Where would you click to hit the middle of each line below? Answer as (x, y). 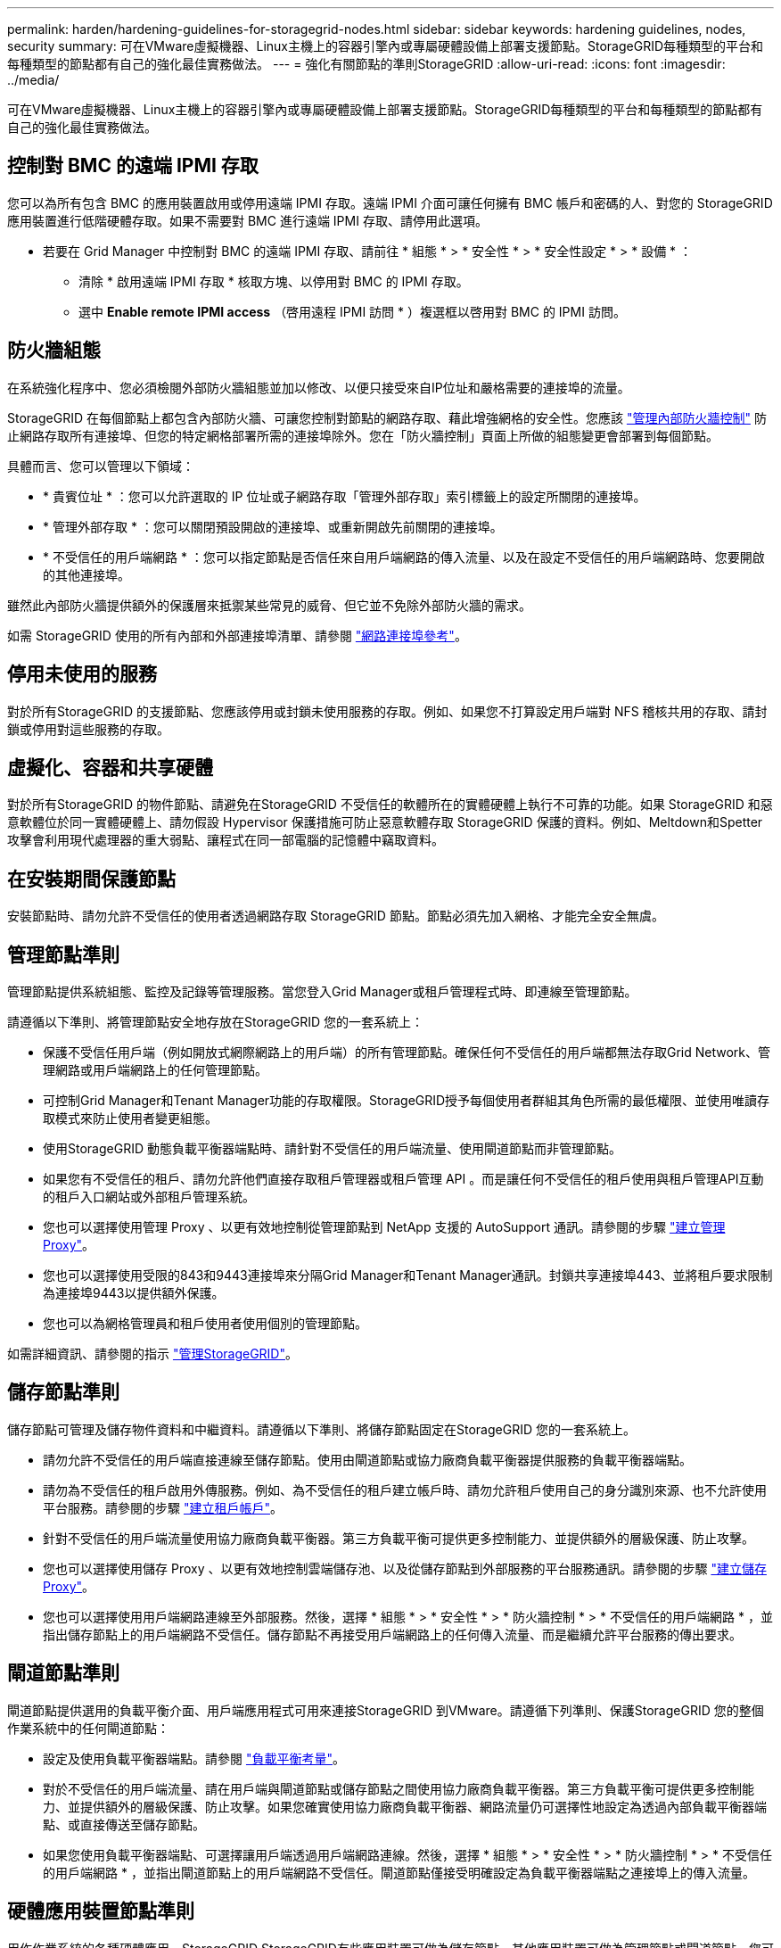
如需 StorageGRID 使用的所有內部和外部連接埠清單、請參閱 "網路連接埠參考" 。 (237, 635)
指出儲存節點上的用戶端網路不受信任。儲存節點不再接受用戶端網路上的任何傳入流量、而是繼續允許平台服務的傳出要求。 (392, 1634)
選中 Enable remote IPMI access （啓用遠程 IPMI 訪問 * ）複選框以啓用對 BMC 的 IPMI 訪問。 (352, 311)
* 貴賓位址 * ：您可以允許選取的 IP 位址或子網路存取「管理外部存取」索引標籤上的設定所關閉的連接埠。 (345, 496)
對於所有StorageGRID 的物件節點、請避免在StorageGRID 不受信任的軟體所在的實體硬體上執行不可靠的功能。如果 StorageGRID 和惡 (390, 805)
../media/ (33, 80)
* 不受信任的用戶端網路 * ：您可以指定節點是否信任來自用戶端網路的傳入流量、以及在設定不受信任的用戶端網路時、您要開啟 (404, 557)
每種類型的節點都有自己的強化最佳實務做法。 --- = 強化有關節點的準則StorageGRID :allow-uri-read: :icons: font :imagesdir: (366, 64)
